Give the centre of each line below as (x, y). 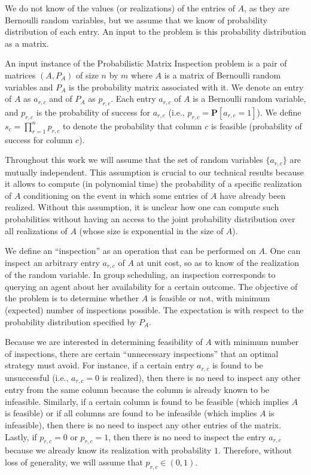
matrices (20, 75)
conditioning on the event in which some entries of (116, 195)
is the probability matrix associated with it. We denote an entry (186, 87)
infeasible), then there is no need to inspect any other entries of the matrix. (143, 425)
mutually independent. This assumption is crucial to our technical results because (154, 172)
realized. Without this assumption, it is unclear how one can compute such (142, 207)
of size (87, 75)
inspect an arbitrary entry (52, 262)
